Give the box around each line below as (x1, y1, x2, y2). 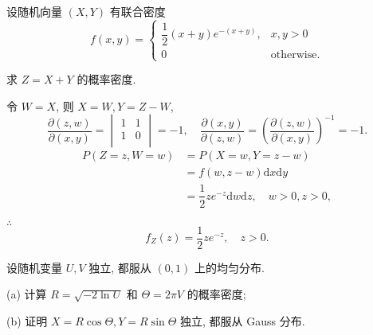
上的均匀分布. (194, 259, 265, 275)
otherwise (270, 49, 317, 60)
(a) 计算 (6, 286, 47, 302)
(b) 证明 (6, 312, 48, 329)
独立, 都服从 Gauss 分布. (180, 312, 305, 329)
